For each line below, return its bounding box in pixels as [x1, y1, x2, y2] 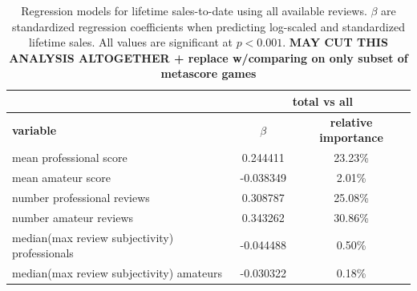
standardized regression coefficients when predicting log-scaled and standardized [12, 18, 405, 34]
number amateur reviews [12, 208, 134, 225]
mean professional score [12, 149, 128, 166]
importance [319, 129, 383, 146]
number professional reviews [12, 188, 150, 205]
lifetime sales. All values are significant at [29, 34, 233, 51]
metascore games [160, 65, 257, 82]
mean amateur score [12, 169, 111, 186]
